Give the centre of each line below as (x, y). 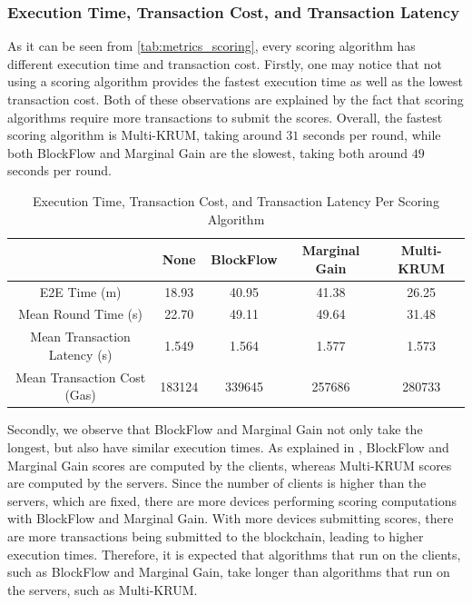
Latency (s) (80, 354)
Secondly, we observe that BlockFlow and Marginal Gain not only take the (215, 429)
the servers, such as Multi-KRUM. (103, 589)
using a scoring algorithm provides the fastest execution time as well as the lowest (235, 81)
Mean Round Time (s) (80, 314)
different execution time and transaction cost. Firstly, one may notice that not (225, 63)
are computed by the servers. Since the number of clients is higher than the (217, 483)
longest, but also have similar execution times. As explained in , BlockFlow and (228, 447)
